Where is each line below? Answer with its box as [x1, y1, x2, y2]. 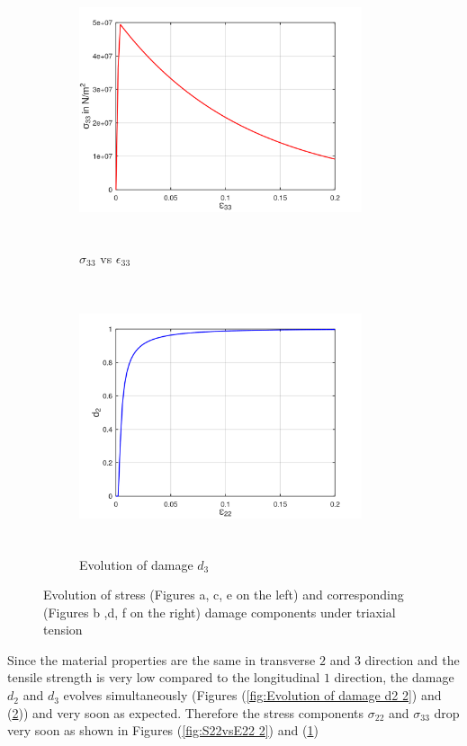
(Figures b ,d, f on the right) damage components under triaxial [43, 602, 396, 621]
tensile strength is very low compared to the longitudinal [7, 668, 320, 687]
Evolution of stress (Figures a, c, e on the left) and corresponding [43, 585, 404, 604]
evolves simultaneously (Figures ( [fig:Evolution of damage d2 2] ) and [63, 686, 442, 705]
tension [43, 620, 83, 639]
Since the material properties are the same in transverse [7, 650, 316, 669]
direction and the [364, 650, 460, 669]
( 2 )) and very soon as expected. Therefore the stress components [7, 703, 364, 722]
